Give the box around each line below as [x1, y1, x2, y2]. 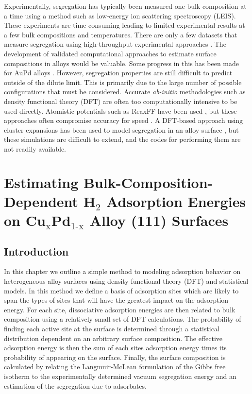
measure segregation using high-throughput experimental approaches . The [4, 39, 226, 49]
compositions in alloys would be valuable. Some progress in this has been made [4, 58, 239, 68]
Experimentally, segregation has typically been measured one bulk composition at [4, 1, 247, 11]
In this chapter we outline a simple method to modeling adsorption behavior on [4, 266, 241, 276]
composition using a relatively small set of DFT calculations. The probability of [4, 314, 241, 324]
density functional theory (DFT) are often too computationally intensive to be [4, 96, 237, 106]
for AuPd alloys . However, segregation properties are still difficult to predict [4, 68, 233, 78]
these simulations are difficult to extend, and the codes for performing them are [4, 134, 241, 144]
